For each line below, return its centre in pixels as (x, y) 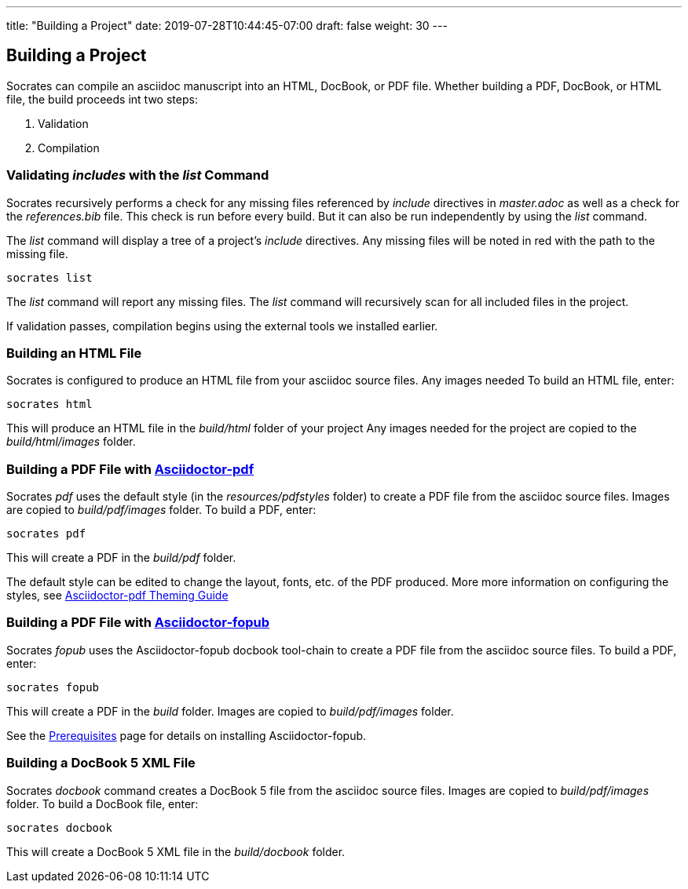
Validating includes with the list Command (138, 175)
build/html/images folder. (71, 442)
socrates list (49, 277)
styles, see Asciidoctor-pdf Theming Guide (117, 596)
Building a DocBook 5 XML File (101, 763)
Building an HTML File (74, 353)
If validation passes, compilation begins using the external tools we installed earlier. (222, 326)
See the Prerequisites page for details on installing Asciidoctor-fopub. (187, 735)
